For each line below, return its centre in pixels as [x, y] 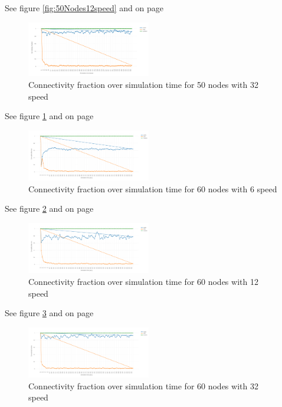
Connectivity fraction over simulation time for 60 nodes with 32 [143, 385]
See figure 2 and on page [49, 209]
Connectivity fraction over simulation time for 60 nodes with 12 [143, 282]
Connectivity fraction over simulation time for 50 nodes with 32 [143, 84]
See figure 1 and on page [49, 116]
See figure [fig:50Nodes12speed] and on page [84, 8]
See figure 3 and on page [49, 313]
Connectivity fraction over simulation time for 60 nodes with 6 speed [153, 188]
